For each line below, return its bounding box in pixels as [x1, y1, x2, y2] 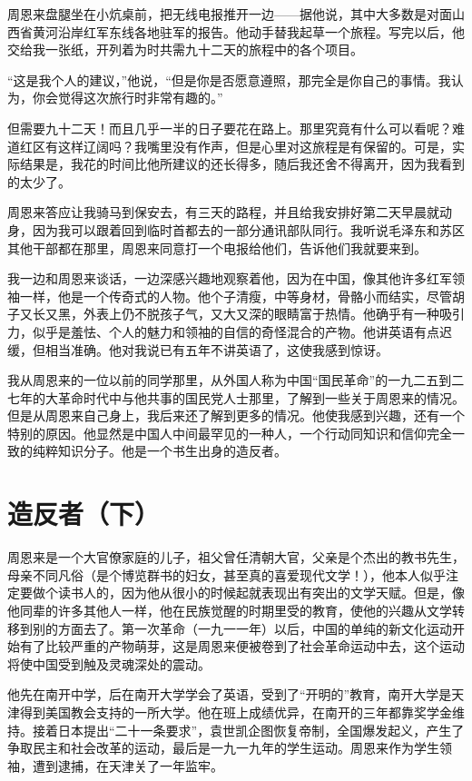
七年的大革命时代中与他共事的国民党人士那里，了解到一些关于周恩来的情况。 [7, 388, 465, 407]
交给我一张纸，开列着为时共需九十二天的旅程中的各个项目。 [7, 40, 363, 59]
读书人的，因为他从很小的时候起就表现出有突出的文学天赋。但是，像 [57, 583, 465, 602]
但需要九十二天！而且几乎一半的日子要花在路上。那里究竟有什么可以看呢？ [7, 118, 452, 137]
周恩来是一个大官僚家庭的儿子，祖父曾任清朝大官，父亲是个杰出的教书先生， [7, 548, 465, 567]
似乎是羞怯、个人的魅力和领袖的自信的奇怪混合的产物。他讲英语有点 [32, 321, 439, 341]
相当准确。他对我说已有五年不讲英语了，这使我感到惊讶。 [44, 340, 388, 359]
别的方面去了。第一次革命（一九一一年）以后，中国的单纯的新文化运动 [32, 618, 452, 638]
